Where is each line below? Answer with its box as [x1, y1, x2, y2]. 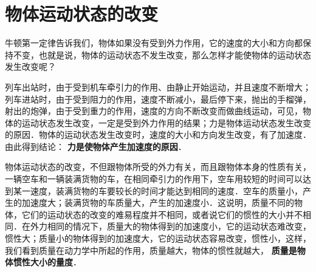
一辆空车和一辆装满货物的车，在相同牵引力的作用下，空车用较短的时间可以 [5, 172, 303, 185]
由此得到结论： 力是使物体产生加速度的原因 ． [5, 140, 187, 152]
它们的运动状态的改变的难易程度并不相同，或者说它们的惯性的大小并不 [21, 208, 303, 220]
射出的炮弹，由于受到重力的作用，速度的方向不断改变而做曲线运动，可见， [5, 104, 303, 117]
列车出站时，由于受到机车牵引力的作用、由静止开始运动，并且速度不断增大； [5, 80, 311, 93]
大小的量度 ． [30, 256, 81, 268]
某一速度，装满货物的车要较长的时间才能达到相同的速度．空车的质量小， [13, 184, 303, 197]
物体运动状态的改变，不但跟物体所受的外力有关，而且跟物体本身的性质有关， [5, 160, 311, 173]
